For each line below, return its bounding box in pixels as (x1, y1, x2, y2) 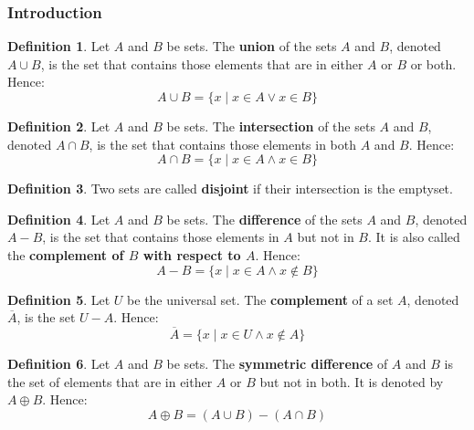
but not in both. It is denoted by (259, 372, 444, 391)
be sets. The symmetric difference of (166, 353, 388, 372)
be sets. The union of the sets (166, 37, 337, 56)
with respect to (142, 245, 241, 264)
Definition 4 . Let (7, 209, 111, 228)
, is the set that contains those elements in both (89, 134, 357, 153)
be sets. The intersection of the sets (166, 117, 375, 135)
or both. (410, 54, 457, 73)
